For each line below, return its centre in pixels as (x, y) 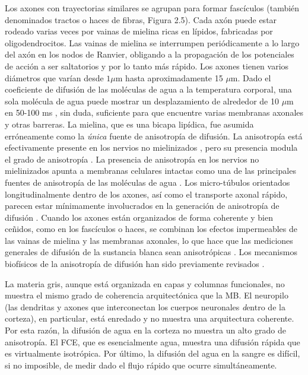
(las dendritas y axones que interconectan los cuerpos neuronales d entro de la (145, 306)
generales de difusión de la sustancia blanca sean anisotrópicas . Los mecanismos (151, 252)
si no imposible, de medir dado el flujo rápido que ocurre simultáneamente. (141, 365)
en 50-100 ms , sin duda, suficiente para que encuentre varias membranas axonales (154, 112)
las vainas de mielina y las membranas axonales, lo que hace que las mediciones (149, 240)
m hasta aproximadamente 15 (169, 77)
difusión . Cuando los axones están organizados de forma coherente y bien (139, 217)
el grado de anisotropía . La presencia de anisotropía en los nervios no (132, 159)
